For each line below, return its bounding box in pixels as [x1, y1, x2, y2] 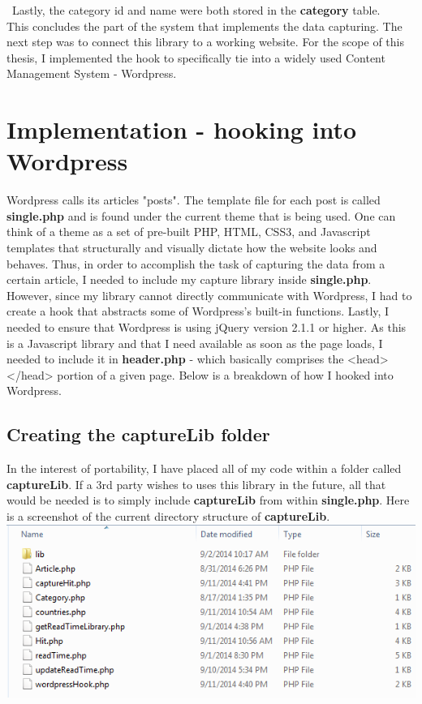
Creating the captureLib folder [6, 422, 270, 447]
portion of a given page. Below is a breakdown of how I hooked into [57, 366, 394, 383]
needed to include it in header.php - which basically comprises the [6, 350, 344, 367]
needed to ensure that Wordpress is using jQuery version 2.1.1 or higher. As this [6, 319, 407, 336]
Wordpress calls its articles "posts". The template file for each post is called [6, 191, 381, 208]
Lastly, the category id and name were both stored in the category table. [11, 2, 381, 18]
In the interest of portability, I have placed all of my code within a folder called [6, 460, 402, 477]
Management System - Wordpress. [6, 65, 177, 82]
